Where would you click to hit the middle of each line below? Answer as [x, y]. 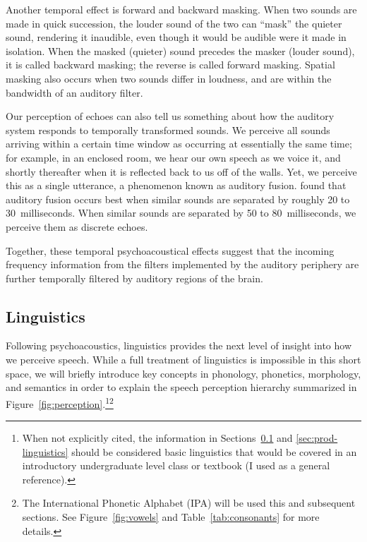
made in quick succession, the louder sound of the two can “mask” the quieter [174, 23]
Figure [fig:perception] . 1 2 [60, 402]
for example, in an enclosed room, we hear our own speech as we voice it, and [173, 157]
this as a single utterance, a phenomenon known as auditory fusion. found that [176, 185]
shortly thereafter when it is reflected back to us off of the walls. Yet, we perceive [181, 171]
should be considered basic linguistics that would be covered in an [214, 451]
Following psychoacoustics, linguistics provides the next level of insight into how [179, 345]
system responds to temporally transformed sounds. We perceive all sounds [168, 130]
